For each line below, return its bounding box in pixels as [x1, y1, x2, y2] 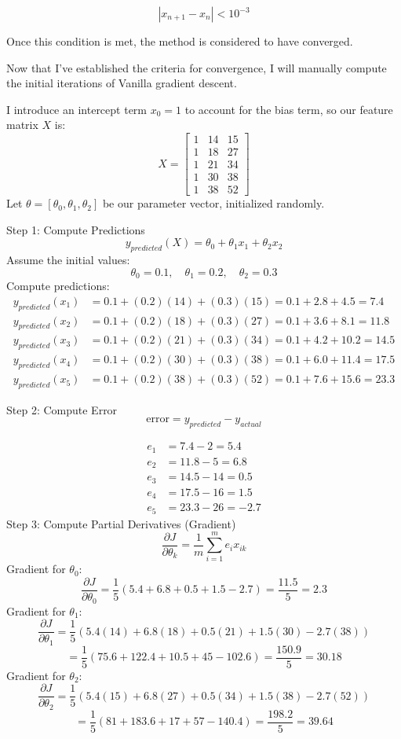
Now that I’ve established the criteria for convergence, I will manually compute [6, 59, 387, 75]
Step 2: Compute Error [6, 401, 118, 417]
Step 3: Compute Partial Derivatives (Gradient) [6, 515, 236, 531]
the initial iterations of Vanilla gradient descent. [6, 75, 237, 91]
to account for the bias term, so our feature [184, 101, 393, 117]
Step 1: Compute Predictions [6, 221, 145, 237]
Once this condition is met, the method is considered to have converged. [6, 33, 353, 49]
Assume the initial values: [6, 252, 130, 268]
